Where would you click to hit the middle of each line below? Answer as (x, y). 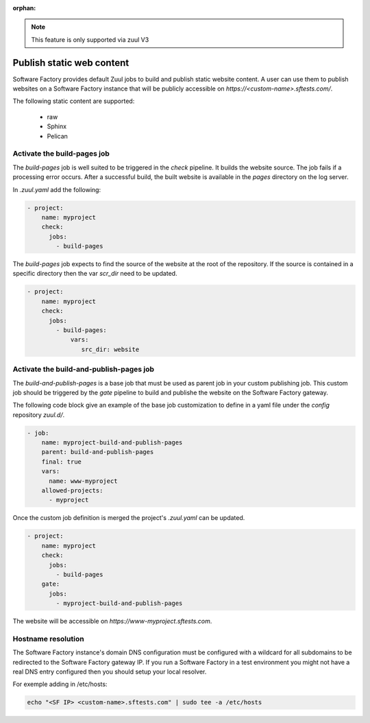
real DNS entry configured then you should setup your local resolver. (110, 672)
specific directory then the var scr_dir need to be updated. (95, 274)
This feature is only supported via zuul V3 (90, 39)
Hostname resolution (49, 639)
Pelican (58, 136)
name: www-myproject (83, 481)
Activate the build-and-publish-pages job (83, 369)
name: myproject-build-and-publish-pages (112, 443)
